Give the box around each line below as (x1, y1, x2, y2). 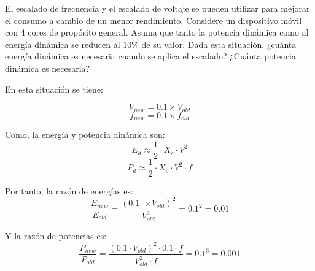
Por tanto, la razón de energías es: (5, 184, 133, 197)
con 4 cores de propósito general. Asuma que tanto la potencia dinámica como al (5, 26, 309, 39)
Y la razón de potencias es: (5, 229, 107, 242)
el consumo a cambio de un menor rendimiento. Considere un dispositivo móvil (5, 13, 302, 26)
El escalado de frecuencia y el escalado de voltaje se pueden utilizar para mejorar (5, 2, 310, 14)
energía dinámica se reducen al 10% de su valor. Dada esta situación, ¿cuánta (5, 37, 297, 50)
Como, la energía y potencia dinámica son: (5, 128, 165, 141)
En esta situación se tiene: (5, 82, 103, 95)
